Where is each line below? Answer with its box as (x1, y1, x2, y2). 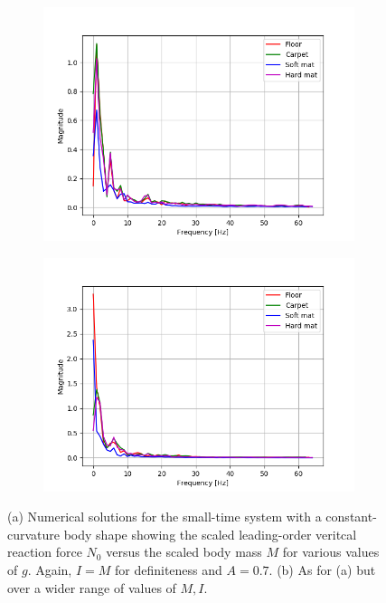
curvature (7, 524, 61, 543)
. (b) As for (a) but (268, 560, 376, 579)
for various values (282, 542, 380, 561)
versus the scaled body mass (106, 542, 262, 561)
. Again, (27, 560, 72, 579)
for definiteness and (115, 560, 222, 579)
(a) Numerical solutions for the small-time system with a (7, 507, 322, 526)
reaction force (7, 542, 82, 561)
